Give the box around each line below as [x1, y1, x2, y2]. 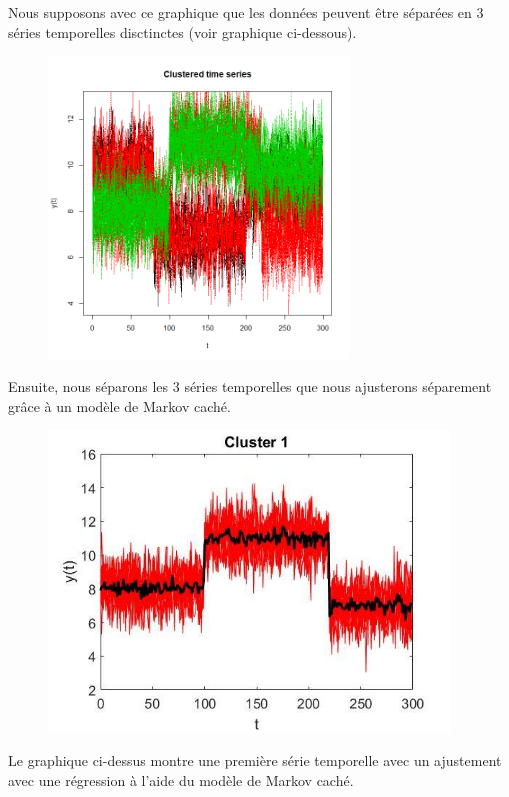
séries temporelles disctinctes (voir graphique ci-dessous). [8, 21, 357, 42]
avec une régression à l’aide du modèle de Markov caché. [8, 769, 354, 790]
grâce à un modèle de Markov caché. [8, 395, 231, 416]
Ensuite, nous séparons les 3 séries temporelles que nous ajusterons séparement [8, 376, 492, 397]
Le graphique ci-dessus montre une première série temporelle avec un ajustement [8, 750, 502, 771]
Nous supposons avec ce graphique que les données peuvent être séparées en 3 [8, 2, 484, 22]
